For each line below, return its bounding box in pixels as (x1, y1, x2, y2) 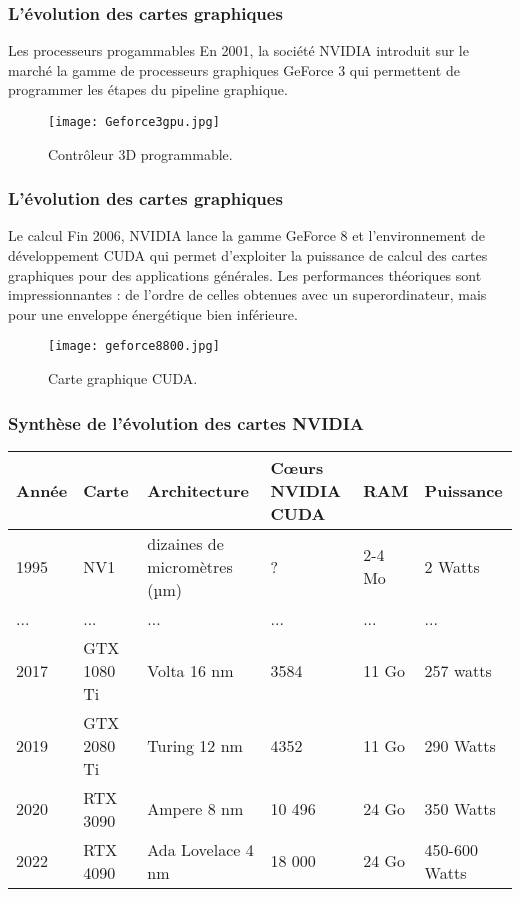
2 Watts (424, 554, 480, 578)
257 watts (424, 658, 492, 682)
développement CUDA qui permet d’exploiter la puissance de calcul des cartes (8, 245, 488, 266)
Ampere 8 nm (147, 797, 244, 821)
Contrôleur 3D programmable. (48, 143, 233, 164)
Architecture (147, 478, 249, 502)
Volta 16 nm (147, 658, 234, 682)
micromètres (147, 554, 233, 578)
